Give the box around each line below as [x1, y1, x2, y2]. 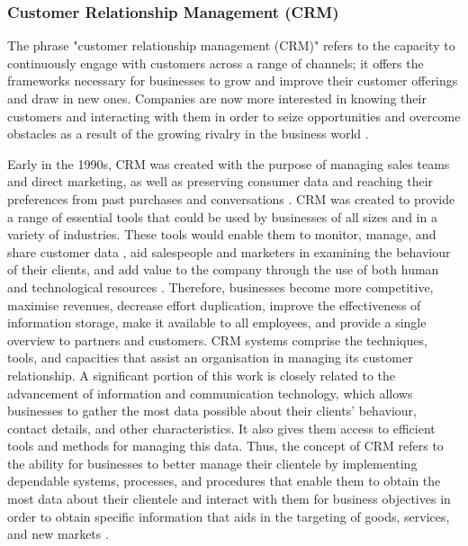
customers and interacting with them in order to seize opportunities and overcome [7, 106, 461, 125]
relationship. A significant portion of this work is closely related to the [7, 365, 396, 384]
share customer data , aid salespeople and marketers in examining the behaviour [7, 242, 451, 261]
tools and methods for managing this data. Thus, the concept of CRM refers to [7, 436, 444, 455]
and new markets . [7, 524, 109, 543]
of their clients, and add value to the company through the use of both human [7, 260, 439, 279]
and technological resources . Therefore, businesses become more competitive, [7, 277, 434, 296]
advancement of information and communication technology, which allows [7, 383, 413, 402]
